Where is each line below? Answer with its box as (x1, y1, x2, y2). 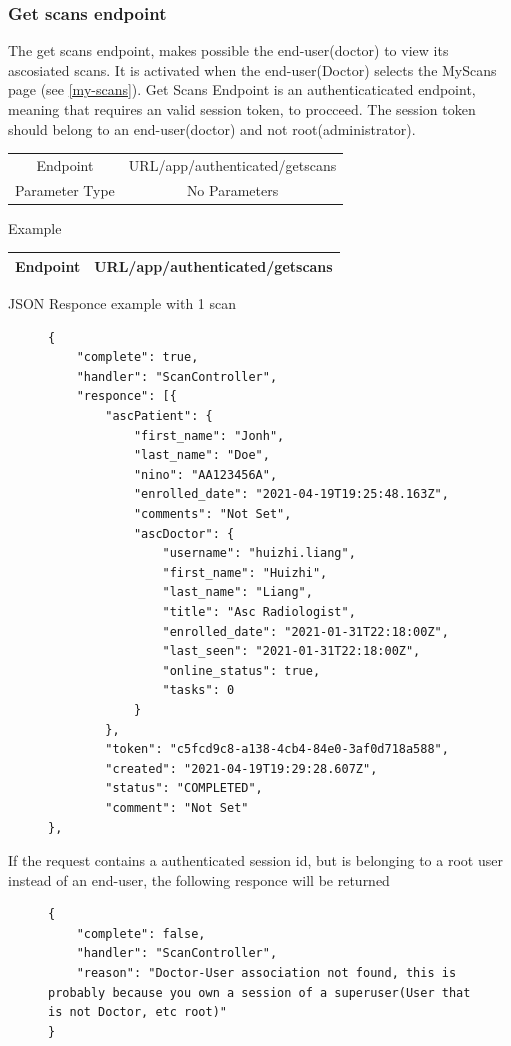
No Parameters (186, 179, 279, 200)
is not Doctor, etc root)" (48, 1005, 227, 1020)
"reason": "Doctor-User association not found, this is (76, 966, 457, 981)
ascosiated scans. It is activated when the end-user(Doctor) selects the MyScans (8, 59, 497, 80)
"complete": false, (76, 926, 206, 941)
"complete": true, (76, 350, 199, 365)
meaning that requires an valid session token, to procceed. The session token (8, 99, 476, 119)
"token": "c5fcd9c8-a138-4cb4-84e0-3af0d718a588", (105, 742, 449, 757)
